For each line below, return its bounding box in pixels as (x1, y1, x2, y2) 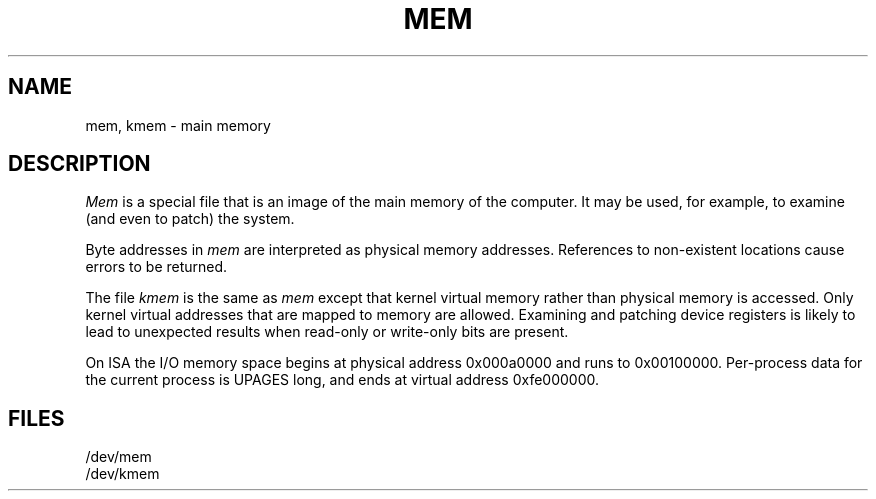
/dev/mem (85, 448, 152, 466)
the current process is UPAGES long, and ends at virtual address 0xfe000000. (85, 371, 600, 389)
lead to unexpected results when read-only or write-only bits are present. (85, 323, 569, 341)
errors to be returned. (85, 258, 228, 276)
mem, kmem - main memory (85, 116, 271, 134)
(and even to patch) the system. (85, 210, 295, 228)
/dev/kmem (85, 465, 160, 483)
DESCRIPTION (8, 151, 151, 177)
